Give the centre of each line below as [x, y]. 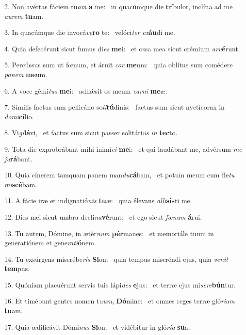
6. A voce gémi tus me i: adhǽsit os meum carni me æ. [86, 90]
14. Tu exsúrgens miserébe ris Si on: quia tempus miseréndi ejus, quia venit [116, 259]
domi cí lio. [19, 116]
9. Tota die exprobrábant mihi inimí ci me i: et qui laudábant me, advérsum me [123, 149]
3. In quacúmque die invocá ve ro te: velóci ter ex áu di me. [90, 32]
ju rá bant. [18, 158]
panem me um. [26, 74]
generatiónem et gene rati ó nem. [50, 243]
